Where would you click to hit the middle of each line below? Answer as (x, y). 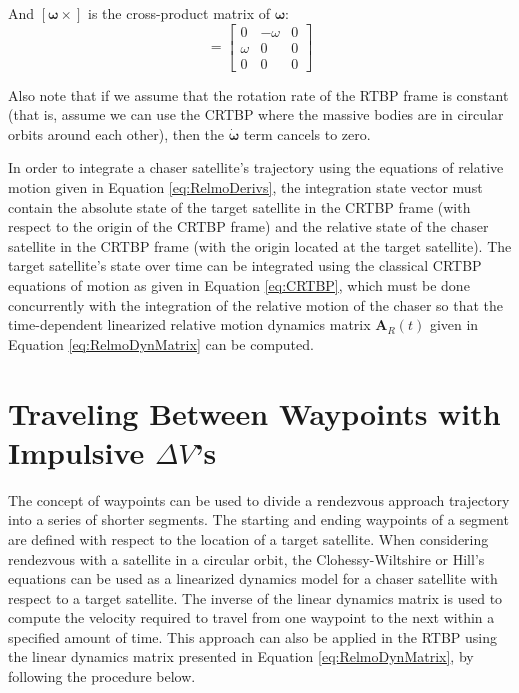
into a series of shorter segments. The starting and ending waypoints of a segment (258, 519)
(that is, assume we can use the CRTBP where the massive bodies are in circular (256, 114)
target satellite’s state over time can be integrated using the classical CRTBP (245, 265)
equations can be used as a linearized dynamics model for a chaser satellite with (253, 578)
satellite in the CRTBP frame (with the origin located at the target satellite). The (260, 245)
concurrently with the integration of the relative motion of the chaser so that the (256, 304)
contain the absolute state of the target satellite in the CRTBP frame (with (239, 206)
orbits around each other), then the (116, 133)
